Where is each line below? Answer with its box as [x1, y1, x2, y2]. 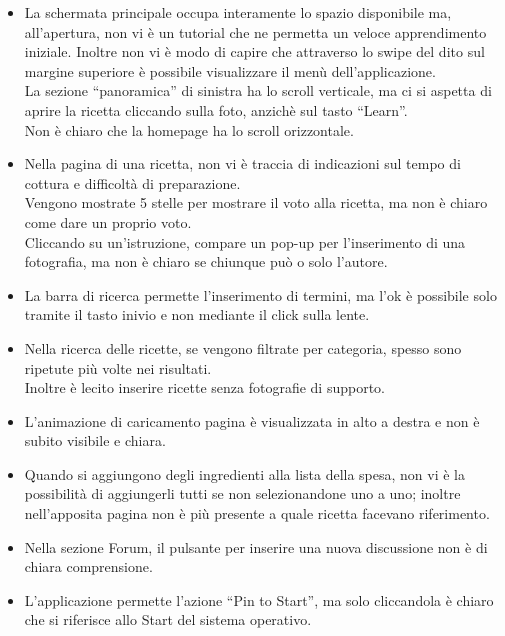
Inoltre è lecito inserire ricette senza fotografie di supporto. [24, 377, 385, 398]
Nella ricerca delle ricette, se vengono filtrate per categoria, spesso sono [24, 337, 462, 358]
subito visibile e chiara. [24, 430, 166, 451]
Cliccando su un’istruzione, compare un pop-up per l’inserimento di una [24, 231, 466, 252]
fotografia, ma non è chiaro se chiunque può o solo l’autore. [24, 251, 388, 272]
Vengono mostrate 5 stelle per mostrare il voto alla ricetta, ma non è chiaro [24, 192, 488, 213]
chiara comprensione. [24, 556, 153, 577]
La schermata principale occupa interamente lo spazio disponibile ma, [24, 2, 452, 22]
